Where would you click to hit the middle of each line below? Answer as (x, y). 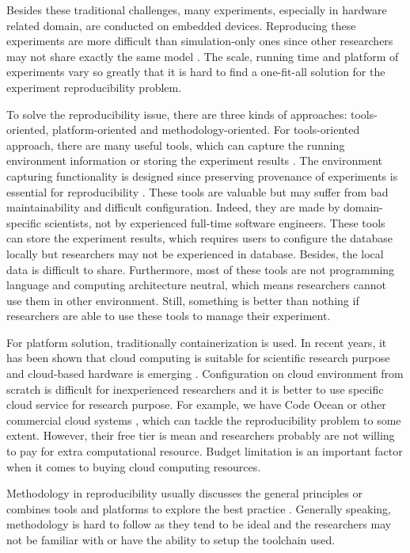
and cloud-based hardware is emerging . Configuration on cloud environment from (205, 374)
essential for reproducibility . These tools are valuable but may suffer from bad (197, 191)
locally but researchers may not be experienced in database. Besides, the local (195, 253)
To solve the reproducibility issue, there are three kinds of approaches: (177, 114)
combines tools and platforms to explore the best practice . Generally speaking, (199, 508)
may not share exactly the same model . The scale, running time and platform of (203, 56)
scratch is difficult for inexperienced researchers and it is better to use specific (195, 389)
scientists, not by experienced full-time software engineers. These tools (215, 222)
